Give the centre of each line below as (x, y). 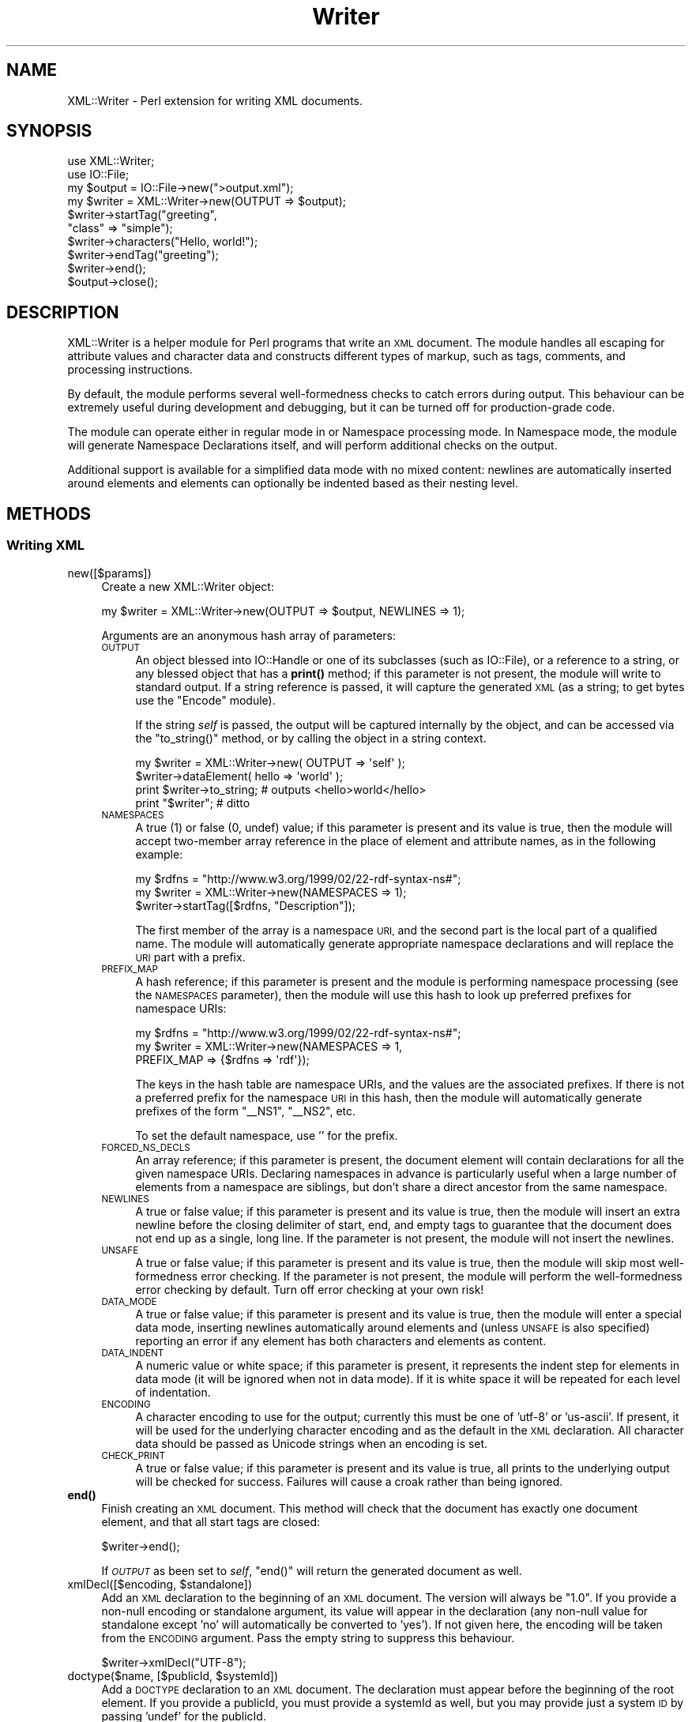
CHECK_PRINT (134, 1455)
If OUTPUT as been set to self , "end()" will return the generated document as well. (312, 1570)
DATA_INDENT (133, 1353)
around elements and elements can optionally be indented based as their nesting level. (293, 483)
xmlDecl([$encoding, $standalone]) (160, 1584)
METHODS (49, 513)
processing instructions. (130, 370)
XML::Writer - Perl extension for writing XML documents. (215, 100)
